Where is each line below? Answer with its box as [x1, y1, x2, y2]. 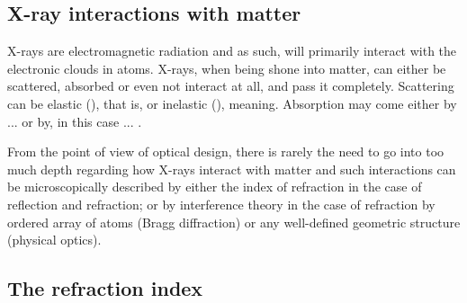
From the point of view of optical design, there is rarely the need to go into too [7, 142, 445, 161]
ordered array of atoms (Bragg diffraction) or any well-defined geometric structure [7, 212, 461, 231]
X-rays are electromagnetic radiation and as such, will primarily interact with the [7, 41, 457, 60]
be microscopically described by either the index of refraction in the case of [7, 177, 422, 196]
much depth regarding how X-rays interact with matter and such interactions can [7, 159, 456, 178]
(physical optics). [7, 230, 102, 249]
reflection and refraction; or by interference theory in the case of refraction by [7, 194, 436, 213]
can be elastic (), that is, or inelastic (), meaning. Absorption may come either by [7, 94, 457, 112]
